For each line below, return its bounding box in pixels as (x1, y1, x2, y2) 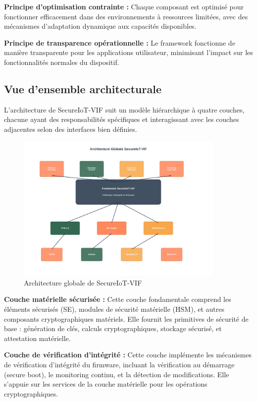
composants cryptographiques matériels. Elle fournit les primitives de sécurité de (4, 313, 249, 324)
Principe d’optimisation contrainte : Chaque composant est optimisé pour (4, 1, 244, 11)
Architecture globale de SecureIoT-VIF (24, 277, 142, 287)
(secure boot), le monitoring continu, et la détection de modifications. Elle (4, 369, 229, 379)
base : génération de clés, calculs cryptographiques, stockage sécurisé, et (4, 323, 222, 334)
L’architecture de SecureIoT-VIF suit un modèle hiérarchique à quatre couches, (4, 104, 245, 115)
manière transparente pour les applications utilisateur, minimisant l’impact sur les (4, 47, 253, 57)
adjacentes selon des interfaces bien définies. (4, 123, 137, 134)
